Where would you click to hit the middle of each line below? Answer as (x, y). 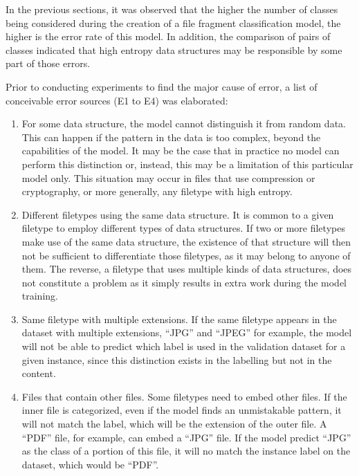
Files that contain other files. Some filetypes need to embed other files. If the (184, 396)
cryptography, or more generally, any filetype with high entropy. (157, 191)
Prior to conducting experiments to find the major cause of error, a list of (162, 86)
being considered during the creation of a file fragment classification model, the (173, 22)
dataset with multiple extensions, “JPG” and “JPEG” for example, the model (187, 332)
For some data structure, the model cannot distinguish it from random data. (184, 123)
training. (40, 296)
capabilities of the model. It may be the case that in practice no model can (181, 150)
